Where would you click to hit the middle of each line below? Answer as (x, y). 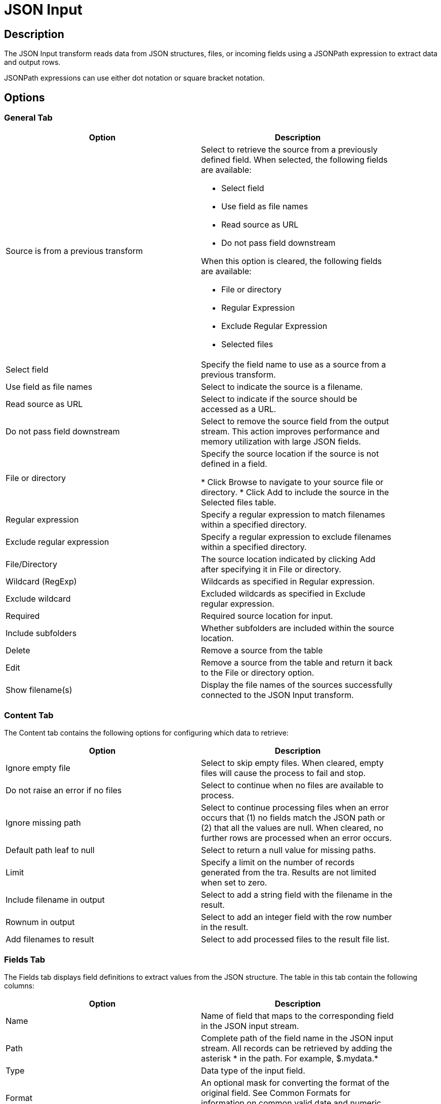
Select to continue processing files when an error (295, 808)
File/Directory (31, 564)
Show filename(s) (39, 690)
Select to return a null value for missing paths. (289, 850)
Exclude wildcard (38, 599)
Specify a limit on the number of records (278, 862)
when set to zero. (234, 883)
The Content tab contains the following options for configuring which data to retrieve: (146, 733)
